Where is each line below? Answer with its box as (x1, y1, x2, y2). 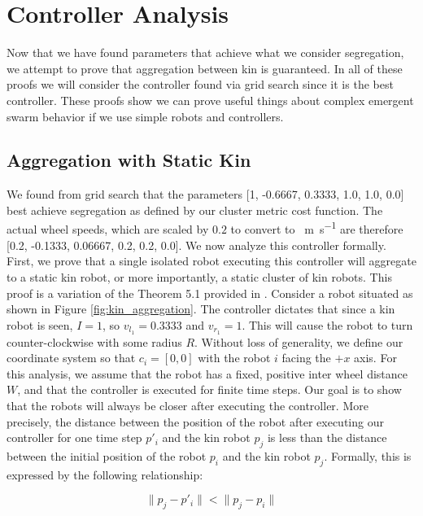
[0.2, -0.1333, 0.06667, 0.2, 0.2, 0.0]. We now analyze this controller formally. (7, 236, 386, 253)
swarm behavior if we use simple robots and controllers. (7, 107, 284, 125)
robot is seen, (7, 316, 73, 333)
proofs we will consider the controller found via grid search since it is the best (7, 76, 394, 93)
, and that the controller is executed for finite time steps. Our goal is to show (17, 381, 402, 398)
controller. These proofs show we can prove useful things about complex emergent (7, 91, 414, 108)
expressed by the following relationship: (7, 466, 203, 483)
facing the (281, 349, 331, 366)
